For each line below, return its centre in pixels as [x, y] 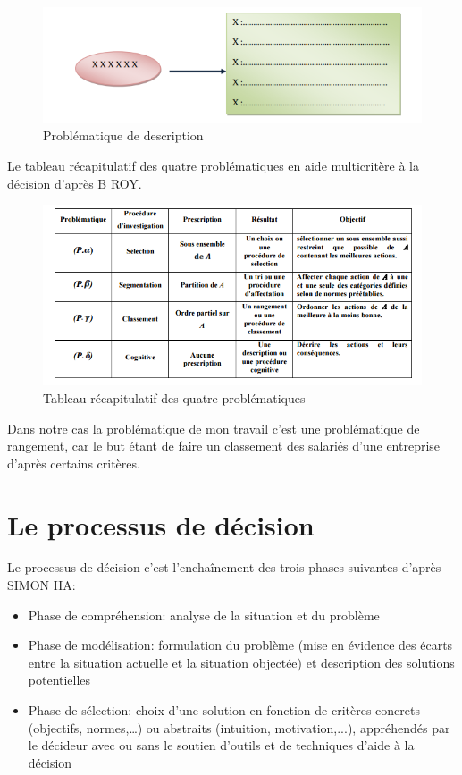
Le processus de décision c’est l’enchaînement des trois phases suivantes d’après [224, 567]
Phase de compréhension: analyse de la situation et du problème [204, 615]
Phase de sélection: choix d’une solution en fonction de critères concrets [224, 710]
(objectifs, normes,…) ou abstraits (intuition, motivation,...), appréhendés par [239, 727]
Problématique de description [123, 135]
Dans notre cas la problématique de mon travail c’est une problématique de [214, 428]
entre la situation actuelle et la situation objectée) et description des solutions [241, 662]
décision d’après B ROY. [75, 183]
